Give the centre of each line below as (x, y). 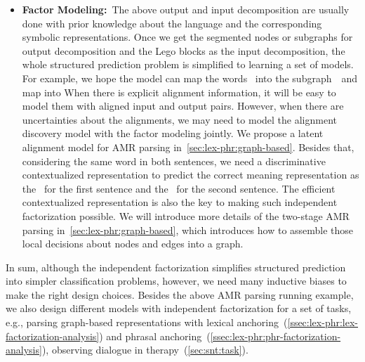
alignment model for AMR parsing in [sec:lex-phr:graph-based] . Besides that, (188, 147)
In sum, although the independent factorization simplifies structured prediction (176, 267)
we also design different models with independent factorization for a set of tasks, (179, 308)
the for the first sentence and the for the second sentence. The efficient (179, 188)
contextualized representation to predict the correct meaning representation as (191, 175)
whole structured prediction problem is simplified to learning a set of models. (188, 64)
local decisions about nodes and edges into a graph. (133, 244)
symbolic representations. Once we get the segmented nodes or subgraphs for (187, 37)
